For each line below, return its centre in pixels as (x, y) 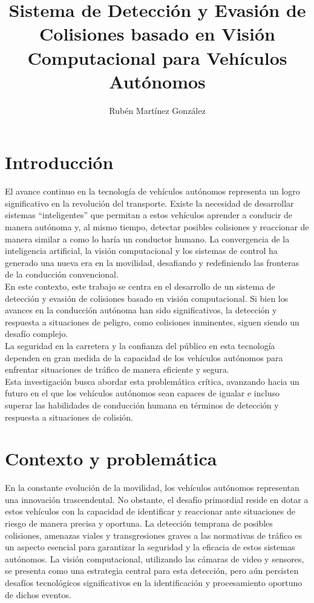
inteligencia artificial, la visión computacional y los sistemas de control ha (141, 251)
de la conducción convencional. (62, 274)
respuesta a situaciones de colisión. (69, 417)
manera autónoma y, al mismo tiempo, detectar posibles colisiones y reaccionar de (157, 227)
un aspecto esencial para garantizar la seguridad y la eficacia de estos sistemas (150, 547)
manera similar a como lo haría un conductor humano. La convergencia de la (147, 238)
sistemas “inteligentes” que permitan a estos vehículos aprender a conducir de (149, 215)
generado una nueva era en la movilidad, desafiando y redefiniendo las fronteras (152, 262)
